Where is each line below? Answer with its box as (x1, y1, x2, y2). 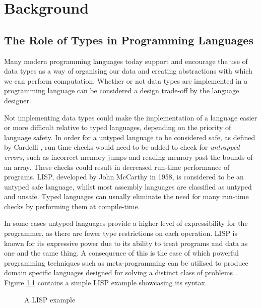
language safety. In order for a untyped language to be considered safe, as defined (4, 132, 255, 142)
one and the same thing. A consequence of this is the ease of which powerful (4, 248, 239, 258)
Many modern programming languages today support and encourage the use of (4, 55, 248, 66)
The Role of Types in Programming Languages (4, 32, 253, 47)
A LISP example (24, 294, 76, 304)
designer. (4, 95, 31, 105)
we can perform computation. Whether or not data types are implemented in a (4, 75, 248, 86)
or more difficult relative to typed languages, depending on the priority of (4, 122, 231, 133)
